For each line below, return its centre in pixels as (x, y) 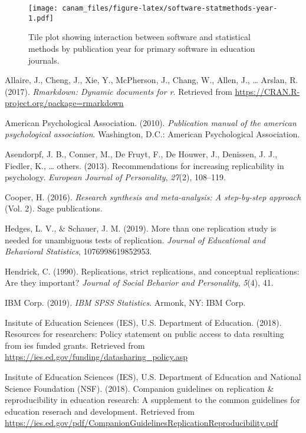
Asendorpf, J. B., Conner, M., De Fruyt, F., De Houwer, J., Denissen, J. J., (141, 154)
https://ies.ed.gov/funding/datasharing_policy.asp (96, 357)
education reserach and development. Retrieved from (100, 411)
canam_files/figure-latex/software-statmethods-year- (170, 8)
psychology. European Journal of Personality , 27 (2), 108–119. (115, 177)
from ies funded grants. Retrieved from (75, 345)
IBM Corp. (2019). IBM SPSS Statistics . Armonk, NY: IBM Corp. (125, 302)
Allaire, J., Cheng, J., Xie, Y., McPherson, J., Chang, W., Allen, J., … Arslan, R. (152, 80)
